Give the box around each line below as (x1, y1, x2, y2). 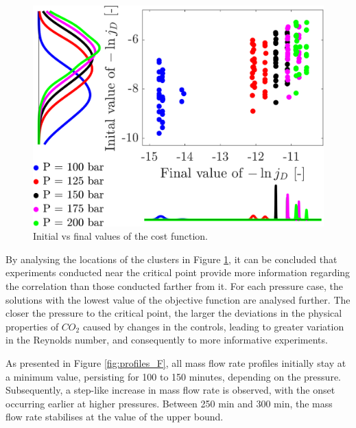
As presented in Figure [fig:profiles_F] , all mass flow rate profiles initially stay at (5, 355, 346, 370)
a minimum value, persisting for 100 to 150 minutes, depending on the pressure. (5, 369, 341, 383)
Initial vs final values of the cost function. (33, 229, 208, 243)
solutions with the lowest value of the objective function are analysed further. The (5, 292, 351, 306)
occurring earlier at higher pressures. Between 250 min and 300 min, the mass (5, 396, 333, 410)
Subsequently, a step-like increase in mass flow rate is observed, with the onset (5, 383, 335, 397)
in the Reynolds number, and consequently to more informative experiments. (5, 333, 328, 347)
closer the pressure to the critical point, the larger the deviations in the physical (5, 306, 342, 320)
